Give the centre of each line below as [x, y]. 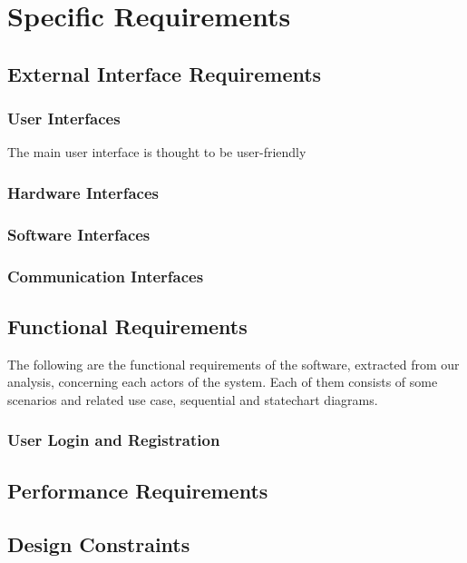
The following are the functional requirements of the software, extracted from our [233, 364]
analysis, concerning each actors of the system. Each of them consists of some [223, 382]
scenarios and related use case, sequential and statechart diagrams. [193, 399]
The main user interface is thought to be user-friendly [157, 152]
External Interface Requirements [165, 73]
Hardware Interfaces [83, 192]
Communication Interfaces [106, 276]
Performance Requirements [138, 490]
